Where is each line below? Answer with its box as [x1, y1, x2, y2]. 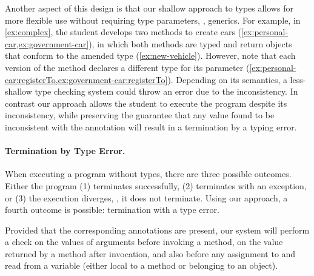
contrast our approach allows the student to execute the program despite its [5, 96, 287, 109]
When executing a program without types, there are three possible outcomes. [5, 167, 292, 180]
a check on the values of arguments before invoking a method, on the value [5, 235, 283, 248]
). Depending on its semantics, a [167, 73, 287, 86]
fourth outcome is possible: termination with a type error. [5, 203, 219, 216]
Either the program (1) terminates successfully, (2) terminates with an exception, [5, 179, 307, 192]
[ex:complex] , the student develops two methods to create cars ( [5, 25, 242, 38]
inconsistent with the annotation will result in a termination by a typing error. [5, 120, 297, 133]
